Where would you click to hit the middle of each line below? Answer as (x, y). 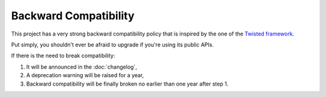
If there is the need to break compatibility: (63, 56)
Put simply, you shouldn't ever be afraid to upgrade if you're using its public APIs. (113, 45)
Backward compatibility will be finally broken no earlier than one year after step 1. (127, 84)
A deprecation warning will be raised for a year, (85, 75)
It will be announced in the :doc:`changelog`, (81, 67)
